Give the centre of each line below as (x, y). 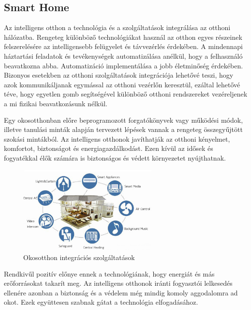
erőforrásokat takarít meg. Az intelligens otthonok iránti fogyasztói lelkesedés (118, 283)
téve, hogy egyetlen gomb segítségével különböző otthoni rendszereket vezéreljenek (126, 94)
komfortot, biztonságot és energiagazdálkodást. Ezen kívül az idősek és (109, 148)
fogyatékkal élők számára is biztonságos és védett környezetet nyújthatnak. (115, 157)
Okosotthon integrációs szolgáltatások (79, 257)
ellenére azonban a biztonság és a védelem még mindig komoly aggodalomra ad (121, 292)
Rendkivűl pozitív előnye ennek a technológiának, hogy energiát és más (109, 273)
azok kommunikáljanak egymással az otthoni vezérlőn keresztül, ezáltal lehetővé (122, 84)
